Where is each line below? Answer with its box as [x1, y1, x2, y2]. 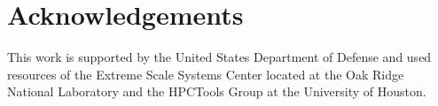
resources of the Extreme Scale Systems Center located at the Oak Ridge [7, 64, 404, 83]
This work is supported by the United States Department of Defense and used [7, 48, 432, 66]
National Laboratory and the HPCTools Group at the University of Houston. [7, 82, 426, 101]
